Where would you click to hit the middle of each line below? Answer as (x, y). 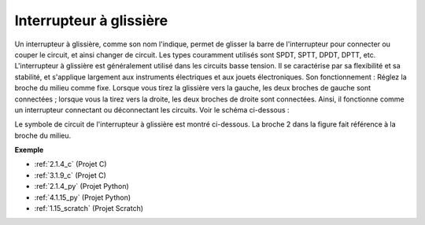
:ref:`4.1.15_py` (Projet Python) (83, 197)
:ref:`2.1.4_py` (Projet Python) (81, 186)
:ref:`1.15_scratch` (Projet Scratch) (89, 208)
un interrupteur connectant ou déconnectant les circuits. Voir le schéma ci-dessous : (152, 109)
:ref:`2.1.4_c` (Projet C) (70, 164)
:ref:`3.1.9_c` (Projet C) (70, 175)
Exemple (29, 150)
